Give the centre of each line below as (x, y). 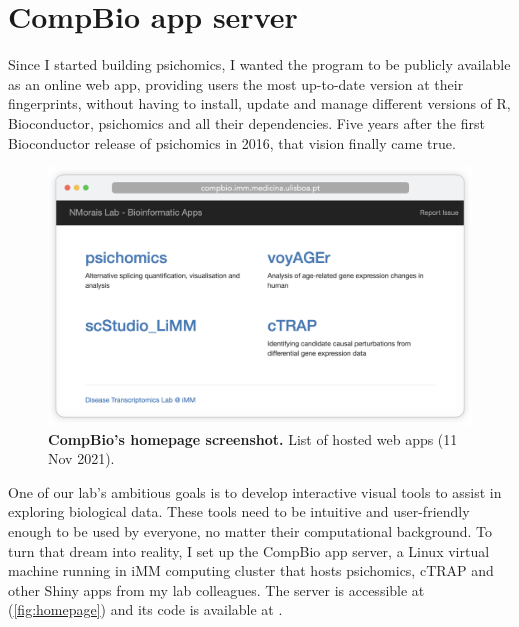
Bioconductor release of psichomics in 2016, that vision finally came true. (232, 142)
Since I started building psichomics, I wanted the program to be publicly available (259, 64)
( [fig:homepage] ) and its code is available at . (145, 609)
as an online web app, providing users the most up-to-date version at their (236, 83)
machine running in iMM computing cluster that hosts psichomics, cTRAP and (251, 570)
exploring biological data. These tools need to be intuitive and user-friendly (239, 511)
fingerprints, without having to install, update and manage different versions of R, (259, 103)
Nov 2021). (81, 458)
